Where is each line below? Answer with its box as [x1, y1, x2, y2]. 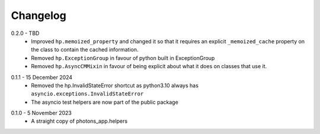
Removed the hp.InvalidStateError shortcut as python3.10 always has [31, 82, 199, 89]
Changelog [11, 9, 66, 22]
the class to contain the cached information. [31, 46, 139, 53]
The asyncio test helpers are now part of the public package [31, 98, 179, 106]
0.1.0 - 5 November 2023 [11, 110, 72, 117]
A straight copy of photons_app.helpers [31, 117, 127, 125]
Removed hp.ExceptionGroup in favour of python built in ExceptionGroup [31, 54, 215, 62]
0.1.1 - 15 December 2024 [11, 74, 73, 81]
